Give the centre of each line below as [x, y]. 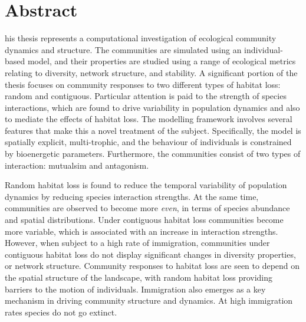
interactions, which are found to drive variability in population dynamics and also [152, 107]
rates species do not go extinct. [61, 312]
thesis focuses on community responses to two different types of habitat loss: [143, 84]
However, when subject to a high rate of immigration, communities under [137, 243]
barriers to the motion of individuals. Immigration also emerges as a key [135, 289]
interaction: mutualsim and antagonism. [77, 165]
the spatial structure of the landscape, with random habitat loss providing [139, 277]
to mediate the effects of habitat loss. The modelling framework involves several [149, 119]
